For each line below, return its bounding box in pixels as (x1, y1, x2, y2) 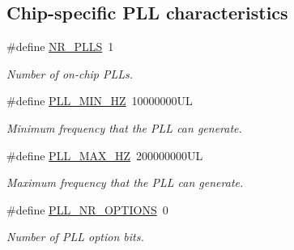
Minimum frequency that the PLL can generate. (6, 119, 242, 136)
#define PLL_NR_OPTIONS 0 (6, 201, 168, 218)
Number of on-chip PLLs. (6, 65, 134, 82)
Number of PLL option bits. (6, 228, 144, 245)
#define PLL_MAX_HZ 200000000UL (6, 146, 203, 163)
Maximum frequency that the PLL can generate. (6, 174, 244, 191)
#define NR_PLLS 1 (6, 38, 114, 55)
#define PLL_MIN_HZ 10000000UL (6, 92, 193, 109)
